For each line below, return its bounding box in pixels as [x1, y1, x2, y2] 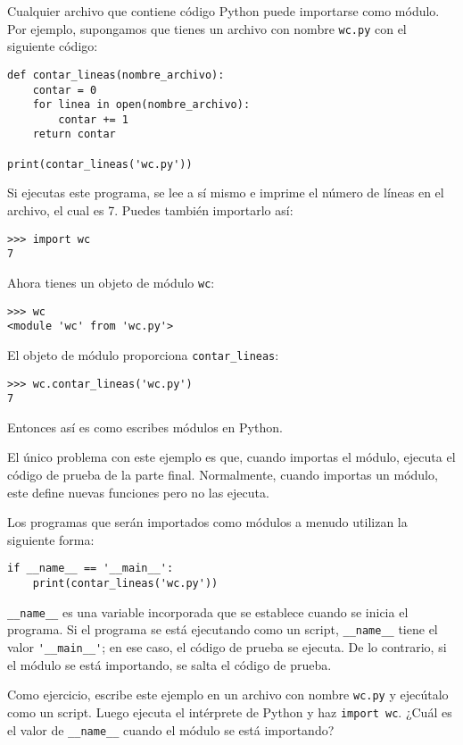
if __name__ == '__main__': [7, 562, 174, 575]
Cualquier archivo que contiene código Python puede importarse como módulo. [7, 2, 440, 20]
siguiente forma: [7, 530, 95, 548]
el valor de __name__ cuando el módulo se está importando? [7, 720, 335, 739]
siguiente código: [7, 37, 98, 55]
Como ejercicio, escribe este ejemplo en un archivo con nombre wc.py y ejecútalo [7, 685, 449, 704]
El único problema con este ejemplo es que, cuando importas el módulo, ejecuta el [7, 448, 456, 466]
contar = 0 [32, 83, 97, 96]
